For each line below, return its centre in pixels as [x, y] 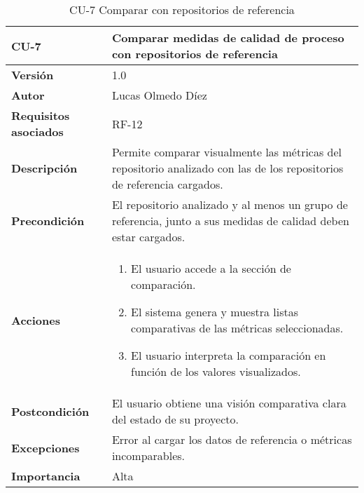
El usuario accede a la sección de [211, 268]
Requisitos [41, 115]
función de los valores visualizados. [216, 371]
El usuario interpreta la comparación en [229, 355]
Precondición [48, 221]
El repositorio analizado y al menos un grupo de [230, 204]
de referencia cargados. [167, 184]
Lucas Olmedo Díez [159, 95]
